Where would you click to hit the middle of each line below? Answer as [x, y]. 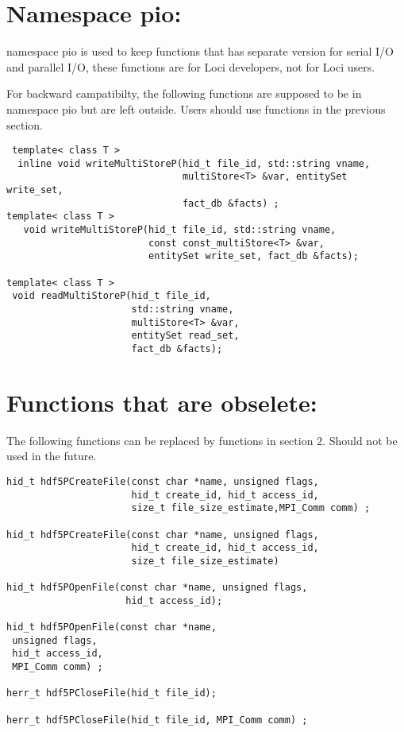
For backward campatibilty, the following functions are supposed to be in [184, 93]
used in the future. [52, 456]
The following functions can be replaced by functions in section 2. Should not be [202, 440]
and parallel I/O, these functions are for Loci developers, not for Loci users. [191, 66]
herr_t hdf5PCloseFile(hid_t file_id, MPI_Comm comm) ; [157, 720]
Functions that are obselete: [162, 402]
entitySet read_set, [185, 336]
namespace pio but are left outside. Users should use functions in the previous [196, 108]
